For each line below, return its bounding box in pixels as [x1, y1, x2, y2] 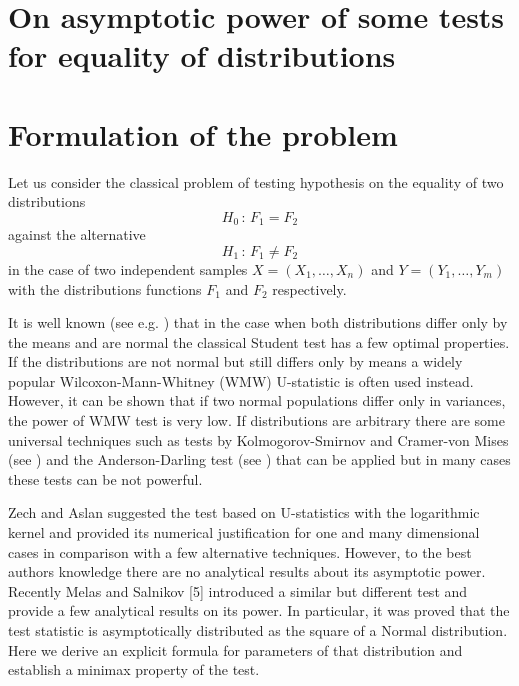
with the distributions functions [8, 278, 202, 299]
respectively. [272, 278, 347, 299]
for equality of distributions [8, 35, 396, 76]
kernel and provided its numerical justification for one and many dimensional [8, 522, 480, 543]
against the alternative [8, 224, 146, 245]
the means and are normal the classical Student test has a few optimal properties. [8, 331, 510, 352]
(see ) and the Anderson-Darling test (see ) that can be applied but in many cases [8, 449, 511, 470]
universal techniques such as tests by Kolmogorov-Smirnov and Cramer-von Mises [8, 429, 509, 450]
